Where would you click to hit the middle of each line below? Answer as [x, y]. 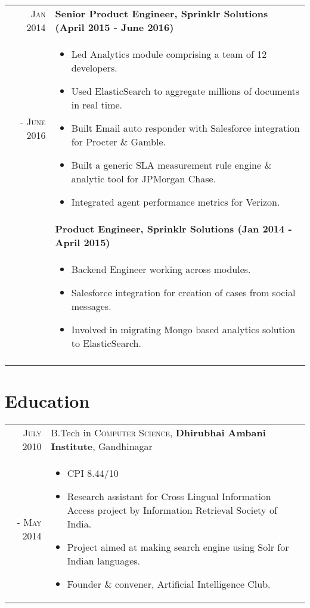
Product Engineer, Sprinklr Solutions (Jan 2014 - [173, 229]
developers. [94, 68]
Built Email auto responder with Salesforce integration [185, 128]
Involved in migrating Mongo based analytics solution [183, 329]
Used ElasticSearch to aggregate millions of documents [185, 91]
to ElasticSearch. [106, 343]
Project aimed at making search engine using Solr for [178, 547]
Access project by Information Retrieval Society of [172, 510]
